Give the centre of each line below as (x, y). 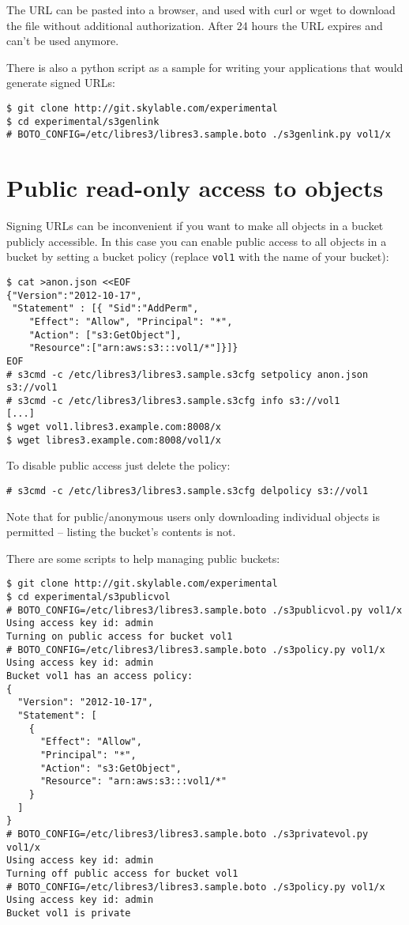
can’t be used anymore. (63, 41)
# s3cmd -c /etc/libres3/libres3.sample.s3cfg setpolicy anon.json (188, 374)
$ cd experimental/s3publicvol (88, 597)
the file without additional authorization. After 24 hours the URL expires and (195, 25)
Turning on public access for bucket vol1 (120, 637)
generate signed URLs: (61, 83)
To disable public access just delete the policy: (118, 465)
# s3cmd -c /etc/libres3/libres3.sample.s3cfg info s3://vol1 (173, 400)
